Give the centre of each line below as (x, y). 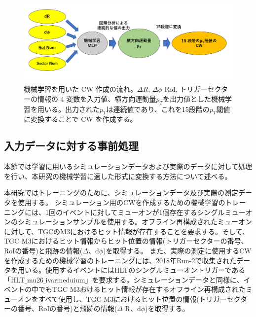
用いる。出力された (68, 109)
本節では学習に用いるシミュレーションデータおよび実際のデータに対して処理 (128, 166)
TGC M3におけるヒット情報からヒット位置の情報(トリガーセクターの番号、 (126, 241)
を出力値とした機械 (194, 98)
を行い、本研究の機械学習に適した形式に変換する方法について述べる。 (118, 176)
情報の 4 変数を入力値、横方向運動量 (97, 98)
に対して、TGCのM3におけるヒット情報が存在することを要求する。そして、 (127, 231)
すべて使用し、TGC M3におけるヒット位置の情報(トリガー (132, 299)
